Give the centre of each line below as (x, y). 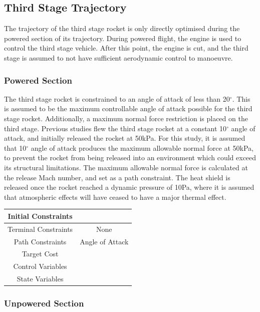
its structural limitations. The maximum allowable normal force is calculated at (126, 167)
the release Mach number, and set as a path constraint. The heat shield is (117, 177)
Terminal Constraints (40, 229)
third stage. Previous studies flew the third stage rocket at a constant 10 (115, 128)
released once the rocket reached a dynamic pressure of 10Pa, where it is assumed (129, 187)
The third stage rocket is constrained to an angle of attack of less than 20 (117, 98)
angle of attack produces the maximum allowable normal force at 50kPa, (142, 147)
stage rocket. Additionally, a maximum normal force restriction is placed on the (126, 118)
